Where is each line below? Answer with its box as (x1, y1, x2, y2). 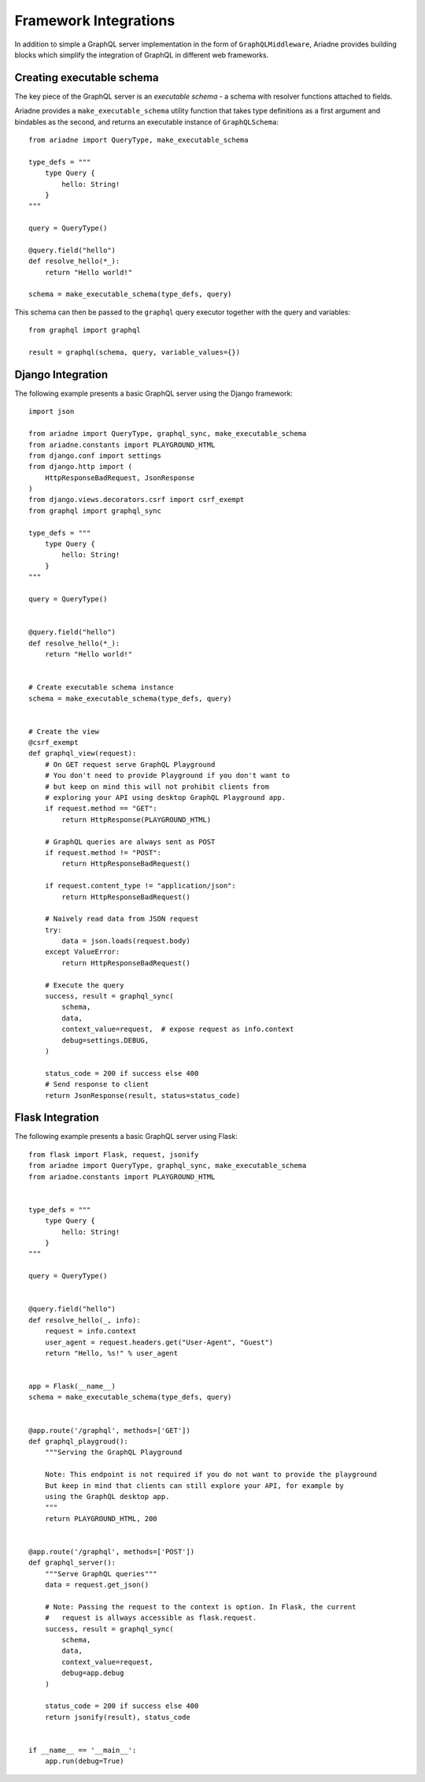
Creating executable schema (14, 71, 159, 84)
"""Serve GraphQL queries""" (44, 1569, 157, 1578)
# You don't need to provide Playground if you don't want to (44, 771, 290, 780)
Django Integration (14, 367, 109, 381)
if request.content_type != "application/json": (44, 881, 236, 891)
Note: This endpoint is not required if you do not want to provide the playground (44, 1470, 378, 1479)
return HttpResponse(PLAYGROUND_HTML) (61, 815, 212, 824)
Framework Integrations (14, 12, 176, 29)
